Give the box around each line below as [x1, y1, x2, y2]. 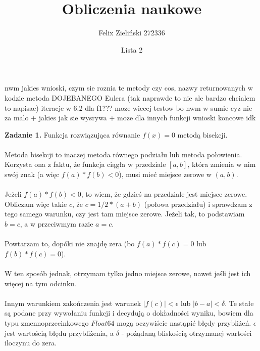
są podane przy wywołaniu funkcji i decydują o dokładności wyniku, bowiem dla [5, 308, 253, 318]
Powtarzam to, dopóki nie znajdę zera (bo [5, 238, 135, 249]
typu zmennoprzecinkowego [5, 317, 89, 328]
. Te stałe [225, 297, 254, 308]
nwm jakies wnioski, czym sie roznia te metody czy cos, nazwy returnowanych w [5, 82, 253, 93]
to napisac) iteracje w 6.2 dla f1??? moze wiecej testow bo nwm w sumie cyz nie [5, 102, 252, 113]
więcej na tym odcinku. [5, 278, 76, 288]
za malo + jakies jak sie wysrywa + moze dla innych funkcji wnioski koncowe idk [5, 112, 256, 123]
